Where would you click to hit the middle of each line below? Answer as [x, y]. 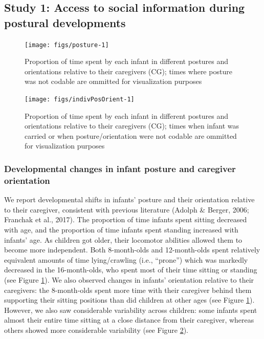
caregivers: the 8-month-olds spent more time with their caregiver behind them [128, 290]
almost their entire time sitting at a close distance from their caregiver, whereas [129, 320]
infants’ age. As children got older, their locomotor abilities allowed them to [123, 239]
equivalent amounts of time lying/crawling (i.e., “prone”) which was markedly [126, 259]
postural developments [65, 22]
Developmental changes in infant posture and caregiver [120, 168]
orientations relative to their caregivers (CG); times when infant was [132, 126]
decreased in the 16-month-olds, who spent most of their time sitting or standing [131, 270]
